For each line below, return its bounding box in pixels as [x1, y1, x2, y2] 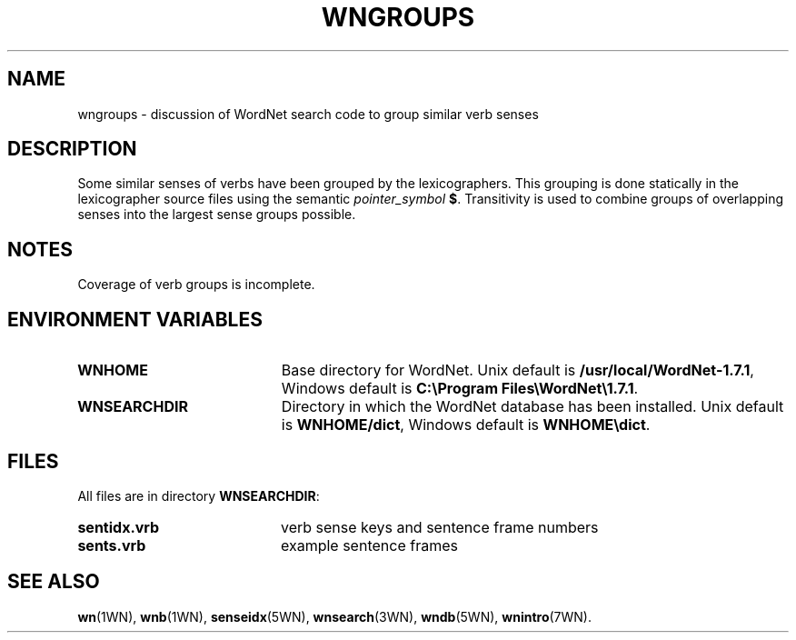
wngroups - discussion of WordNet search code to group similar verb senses [77, 105, 539, 122]
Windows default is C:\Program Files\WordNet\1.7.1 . [281, 379, 639, 398]
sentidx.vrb [77, 517, 160, 536]
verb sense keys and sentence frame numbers [280, 517, 599, 536]
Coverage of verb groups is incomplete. [77, 276, 315, 293]
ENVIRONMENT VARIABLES [7, 307, 263, 331]
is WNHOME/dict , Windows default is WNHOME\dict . [281, 415, 651, 435]
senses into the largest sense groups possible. [77, 206, 356, 223]
